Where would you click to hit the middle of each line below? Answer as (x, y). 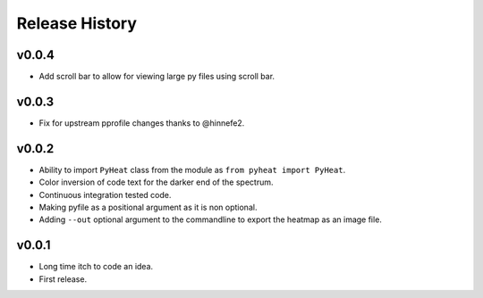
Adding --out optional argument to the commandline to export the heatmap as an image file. (210, 219)
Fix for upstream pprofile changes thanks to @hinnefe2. (142, 123)
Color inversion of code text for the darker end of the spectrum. (156, 182)
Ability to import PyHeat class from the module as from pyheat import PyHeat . (192, 170)
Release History (77, 23)
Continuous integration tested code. (105, 195)
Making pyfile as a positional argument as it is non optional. (148, 207)
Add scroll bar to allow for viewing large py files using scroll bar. (157, 77)
